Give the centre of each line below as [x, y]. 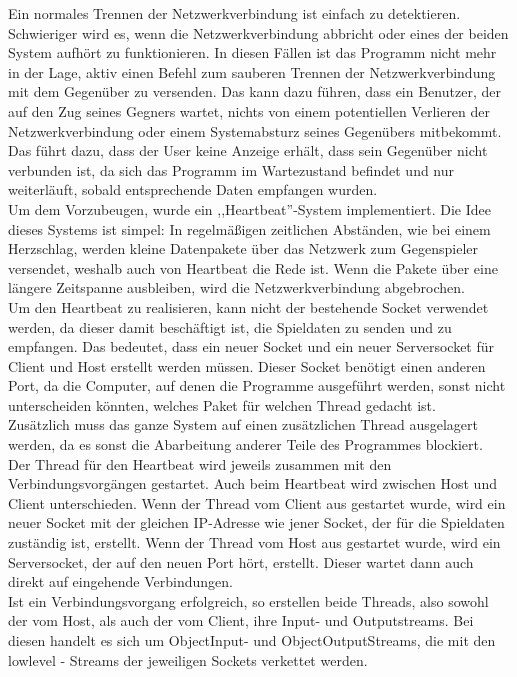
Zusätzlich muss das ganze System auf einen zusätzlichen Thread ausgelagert [243, 424]
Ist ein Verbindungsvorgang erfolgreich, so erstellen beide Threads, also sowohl [248, 600]
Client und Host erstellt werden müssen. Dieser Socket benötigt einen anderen [247, 365]
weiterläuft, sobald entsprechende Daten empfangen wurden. [193, 189]
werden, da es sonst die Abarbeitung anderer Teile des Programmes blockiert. [245, 444]
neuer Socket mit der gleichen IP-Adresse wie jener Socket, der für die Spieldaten [256, 522]
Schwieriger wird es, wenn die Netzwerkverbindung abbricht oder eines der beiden [258, 32]
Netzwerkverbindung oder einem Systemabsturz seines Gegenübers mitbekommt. [255, 130]
